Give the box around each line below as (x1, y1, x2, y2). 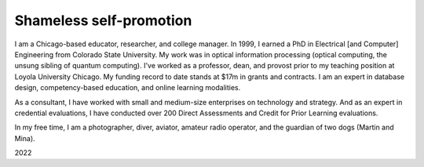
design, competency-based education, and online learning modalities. (14, 83, 241, 93)
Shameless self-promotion (14, 12, 192, 29)
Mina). (14, 133, 35, 143)
